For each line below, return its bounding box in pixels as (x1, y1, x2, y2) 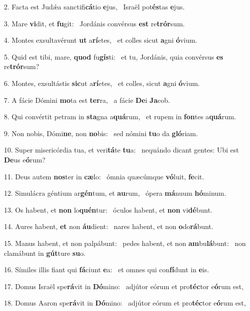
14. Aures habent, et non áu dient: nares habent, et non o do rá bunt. (4, 221, 213, 232)
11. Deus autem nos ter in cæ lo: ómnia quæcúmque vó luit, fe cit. (4, 171, 204, 181)
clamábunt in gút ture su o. (4, 247, 86, 258)
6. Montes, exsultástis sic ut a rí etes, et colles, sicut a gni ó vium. (4, 78, 200, 88)
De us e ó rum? (4, 154, 46, 164)
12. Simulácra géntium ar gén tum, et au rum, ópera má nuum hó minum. (4, 188, 226, 198)
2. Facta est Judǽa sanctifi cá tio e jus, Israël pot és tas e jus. (4, 1, 185, 11)
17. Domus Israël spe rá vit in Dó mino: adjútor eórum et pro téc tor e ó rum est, (4, 281, 244, 291)
